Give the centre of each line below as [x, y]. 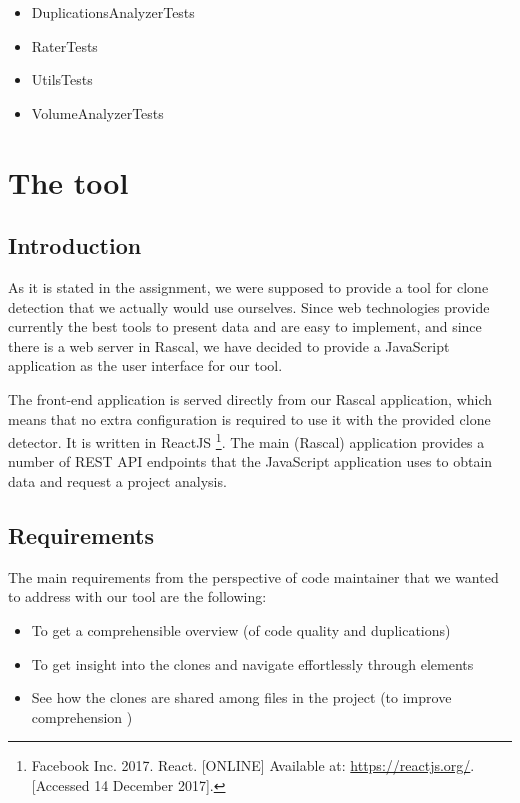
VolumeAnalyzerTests [97, 112]
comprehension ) [82, 716]
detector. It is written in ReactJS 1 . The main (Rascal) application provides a [246, 440]
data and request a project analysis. [117, 480]
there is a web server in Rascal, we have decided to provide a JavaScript [229, 345]
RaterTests [64, 45]
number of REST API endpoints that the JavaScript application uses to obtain [250, 461]
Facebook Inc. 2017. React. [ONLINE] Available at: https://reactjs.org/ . [253, 765]
